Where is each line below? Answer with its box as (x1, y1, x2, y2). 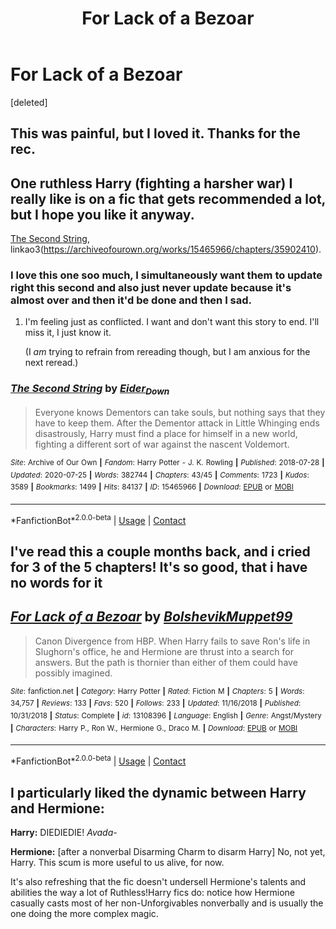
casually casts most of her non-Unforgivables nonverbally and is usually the (10, 897, 324, 909)
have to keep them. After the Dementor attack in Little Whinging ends (34, 417, 320, 429)
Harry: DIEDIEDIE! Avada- (10, 826, 118, 838)
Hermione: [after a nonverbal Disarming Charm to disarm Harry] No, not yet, (10, 845, 326, 857)
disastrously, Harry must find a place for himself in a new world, (34, 428, 298, 439)
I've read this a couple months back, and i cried (10, 543, 311, 561)
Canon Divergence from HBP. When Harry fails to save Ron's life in (34, 635, 311, 647)
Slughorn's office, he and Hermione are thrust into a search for (34, 645, 295, 657)
